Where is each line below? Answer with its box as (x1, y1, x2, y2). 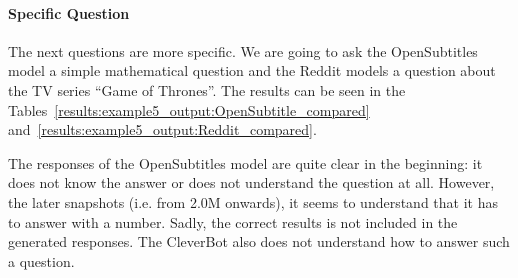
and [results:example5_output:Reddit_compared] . (8, 119, 317, 140)
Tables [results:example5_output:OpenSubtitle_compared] (8, 99, 370, 120)
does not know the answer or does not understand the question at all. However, (8, 172, 495, 193)
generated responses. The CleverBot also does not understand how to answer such (8, 231, 510, 252)
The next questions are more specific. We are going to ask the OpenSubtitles (8, 40, 478, 61)
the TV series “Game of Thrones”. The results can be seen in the (8, 79, 406, 100)
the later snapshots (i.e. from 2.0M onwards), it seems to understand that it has (8, 191, 498, 212)
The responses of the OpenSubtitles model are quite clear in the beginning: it (8, 152, 483, 173)
